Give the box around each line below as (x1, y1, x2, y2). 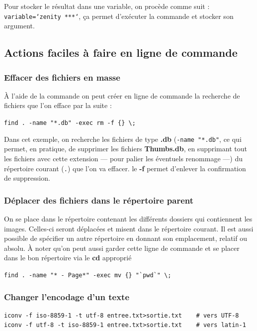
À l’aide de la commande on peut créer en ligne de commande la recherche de (4, 90, 240, 101)
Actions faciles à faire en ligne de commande (4, 45, 238, 60)
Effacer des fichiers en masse (4, 71, 120, 83)
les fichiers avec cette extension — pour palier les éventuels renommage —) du (4, 153, 243, 163)
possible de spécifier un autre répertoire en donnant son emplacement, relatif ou (4, 233, 247, 243)
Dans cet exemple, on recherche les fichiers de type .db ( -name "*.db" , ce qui (4, 133, 242, 144)
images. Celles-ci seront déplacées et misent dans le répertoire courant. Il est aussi (4, 223, 254, 233)
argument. (4, 20, 35, 31)
